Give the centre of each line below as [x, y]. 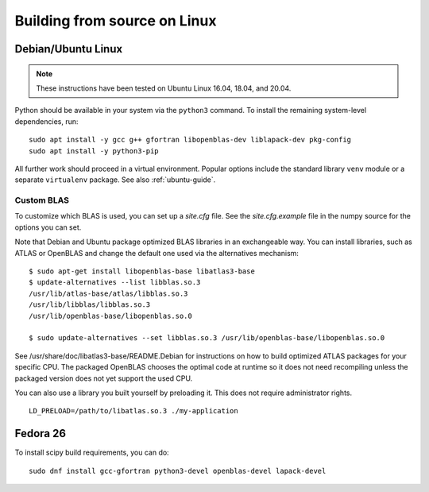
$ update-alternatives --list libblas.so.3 [115, 283]
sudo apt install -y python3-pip [94, 151]
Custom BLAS [42, 200]
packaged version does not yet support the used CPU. [104, 378]
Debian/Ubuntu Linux [69, 49]
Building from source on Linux [116, 21]
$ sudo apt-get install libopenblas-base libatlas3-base [142, 271]
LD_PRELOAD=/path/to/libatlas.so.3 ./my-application [133, 411]
